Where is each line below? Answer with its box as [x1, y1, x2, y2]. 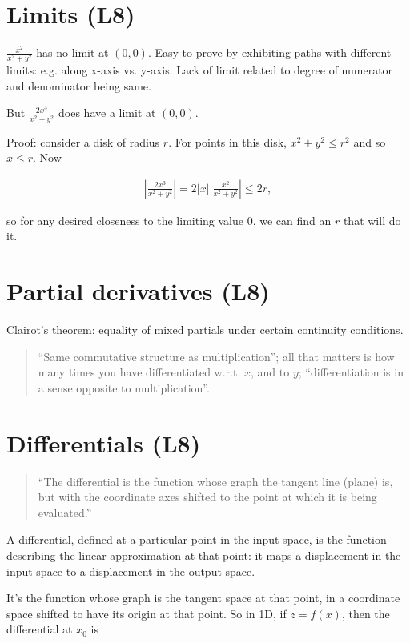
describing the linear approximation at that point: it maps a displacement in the [6, 547, 401, 563]
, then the [341, 605, 390, 621]
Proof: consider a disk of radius [6, 133, 160, 150]
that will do [343, 211, 401, 228]
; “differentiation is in [298, 364, 404, 380]
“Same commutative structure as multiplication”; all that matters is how [38, 348, 395, 364]
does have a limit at [58, 104, 156, 121]
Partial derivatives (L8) [6, 275, 270, 307]
